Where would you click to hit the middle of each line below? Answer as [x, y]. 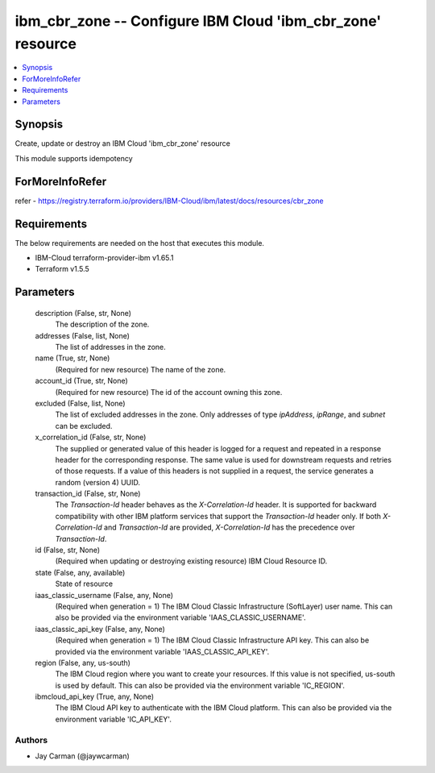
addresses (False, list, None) [83, 335]
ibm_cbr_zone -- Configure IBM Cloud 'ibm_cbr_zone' [198, 21]
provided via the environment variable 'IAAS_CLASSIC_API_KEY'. [162, 651]
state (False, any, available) [80, 572]
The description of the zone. [102, 324]
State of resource [84, 584]
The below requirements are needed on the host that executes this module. [140, 243]
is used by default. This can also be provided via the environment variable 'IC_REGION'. [200, 685]
